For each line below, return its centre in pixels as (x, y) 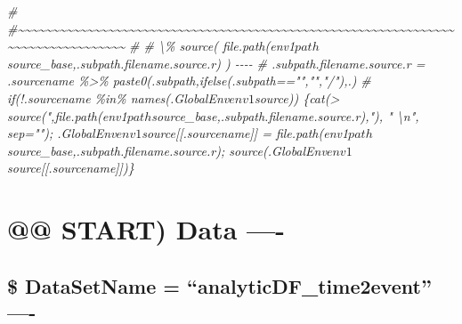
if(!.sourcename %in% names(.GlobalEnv (118, 97)
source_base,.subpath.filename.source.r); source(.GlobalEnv (167, 150)
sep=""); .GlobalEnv (62, 133)
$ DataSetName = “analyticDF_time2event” (219, 285)
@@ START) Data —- (146, 229)
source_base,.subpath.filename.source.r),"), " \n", (285, 115)
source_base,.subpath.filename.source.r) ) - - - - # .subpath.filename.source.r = (216, 63)
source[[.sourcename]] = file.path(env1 (245, 133)
